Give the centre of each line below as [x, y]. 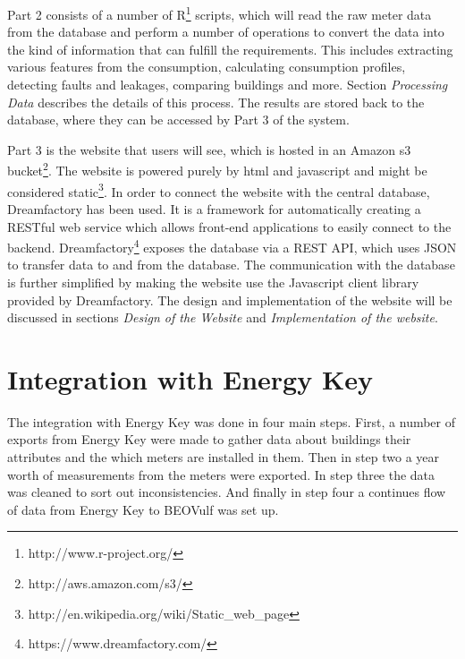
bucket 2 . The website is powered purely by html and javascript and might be [217, 169]
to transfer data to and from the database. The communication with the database [231, 265]
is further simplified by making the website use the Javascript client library [213, 282]
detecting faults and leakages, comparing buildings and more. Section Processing [228, 85]
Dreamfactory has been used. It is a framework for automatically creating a [214, 208]
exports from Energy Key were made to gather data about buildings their [209, 439]
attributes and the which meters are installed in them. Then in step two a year [224, 457]
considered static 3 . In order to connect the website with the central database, [219, 190]
